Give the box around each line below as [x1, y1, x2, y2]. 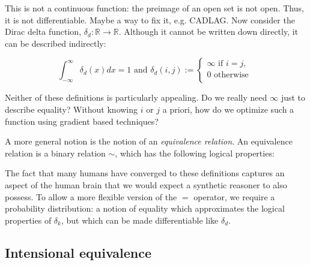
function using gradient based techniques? [5, 115, 159, 127]
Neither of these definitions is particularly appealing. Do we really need [5, 91, 267, 104]
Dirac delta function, [5, 25, 82, 38]
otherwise [214, 71, 249, 80]
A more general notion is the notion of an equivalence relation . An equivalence [5, 135, 293, 147]
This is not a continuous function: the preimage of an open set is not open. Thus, [5, 2, 304, 14]
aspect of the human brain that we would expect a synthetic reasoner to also [5, 178, 287, 191]
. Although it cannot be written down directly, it [118, 25, 299, 38]
